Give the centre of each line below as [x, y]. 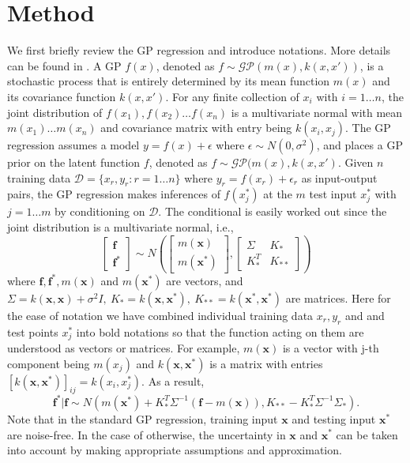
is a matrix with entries [266, 363]
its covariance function [62, 96]
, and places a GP [359, 145]
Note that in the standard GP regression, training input [143, 418]
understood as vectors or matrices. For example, [124, 348]
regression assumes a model [73, 145]
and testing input [334, 418]
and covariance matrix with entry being [196, 128]
